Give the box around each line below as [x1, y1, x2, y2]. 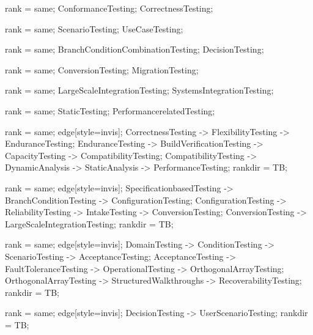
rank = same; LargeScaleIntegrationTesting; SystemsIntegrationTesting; [5, 84, 274, 97]
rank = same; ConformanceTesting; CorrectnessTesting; [5, 2, 213, 14]
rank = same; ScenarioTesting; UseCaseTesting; [5, 22, 183, 35]
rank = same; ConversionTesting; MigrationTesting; [5, 63, 199, 76]
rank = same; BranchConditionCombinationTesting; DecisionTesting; [5, 43, 264, 56]
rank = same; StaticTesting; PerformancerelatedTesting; [5, 104, 215, 117]
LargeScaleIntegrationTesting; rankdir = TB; [5, 217, 174, 230]
